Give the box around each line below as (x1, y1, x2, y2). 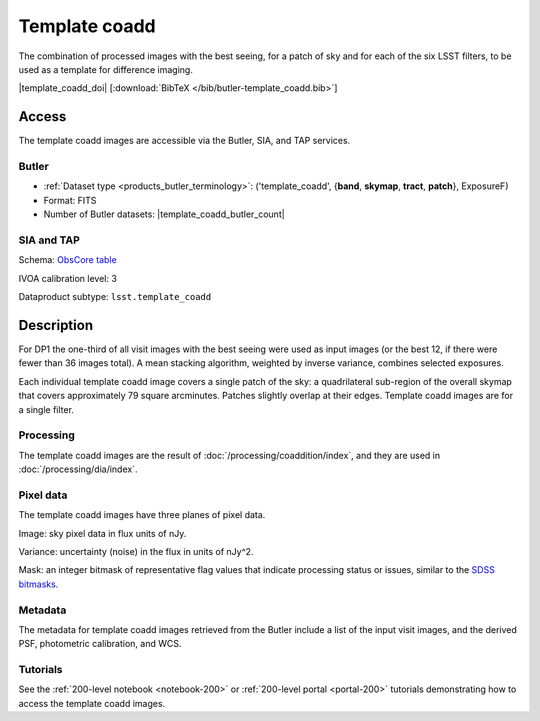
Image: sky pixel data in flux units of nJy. (18, 527, 187, 539)
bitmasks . (18, 578, 59, 590)
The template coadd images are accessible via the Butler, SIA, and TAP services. (18, 135, 351, 147)
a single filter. (18, 403, 75, 415)
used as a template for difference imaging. (18, 63, 194, 75)
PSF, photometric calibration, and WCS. (18, 638, 182, 650)
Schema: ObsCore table (18, 254, 117, 266)
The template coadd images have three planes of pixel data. (18, 509, 266, 521)
